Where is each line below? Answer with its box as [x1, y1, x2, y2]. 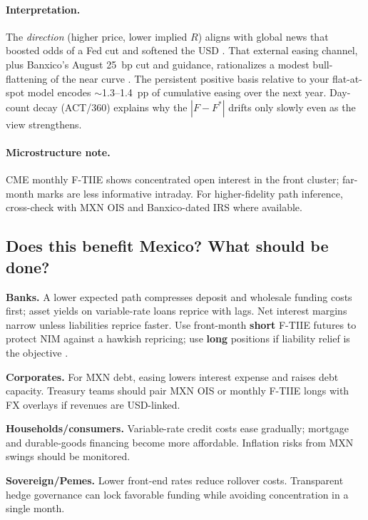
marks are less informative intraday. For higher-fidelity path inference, [36, 185, 343, 200]
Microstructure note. [6, 144, 111, 159]
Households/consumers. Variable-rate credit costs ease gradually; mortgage [6, 421, 349, 436]
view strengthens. [6, 116, 82, 131]
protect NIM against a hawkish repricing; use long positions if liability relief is [6, 331, 350, 346]
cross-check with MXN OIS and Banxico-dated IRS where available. [6, 200, 302, 215]
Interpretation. [6, 1, 81, 16]
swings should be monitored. [6, 449, 131, 464]
